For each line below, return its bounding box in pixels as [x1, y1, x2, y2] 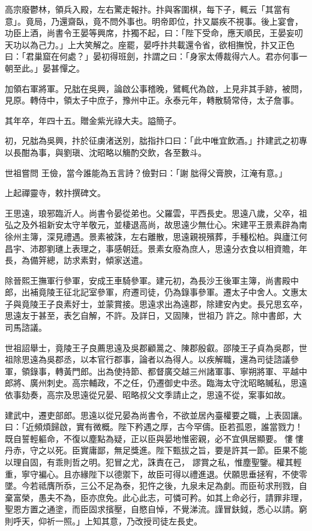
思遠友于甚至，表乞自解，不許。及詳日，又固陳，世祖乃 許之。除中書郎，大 [5, 309, 302, 322]
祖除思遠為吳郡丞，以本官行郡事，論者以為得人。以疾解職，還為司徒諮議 [5, 353, 290, 366]
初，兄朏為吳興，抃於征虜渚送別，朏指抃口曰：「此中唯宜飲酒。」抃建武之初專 [5, 134, 307, 147]
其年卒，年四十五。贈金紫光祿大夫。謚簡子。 [5, 114, 181, 126]
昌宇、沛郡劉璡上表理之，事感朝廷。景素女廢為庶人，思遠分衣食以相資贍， [5, 242, 299, 254]
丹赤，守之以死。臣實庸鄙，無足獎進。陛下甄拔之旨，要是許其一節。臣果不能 [5, 444, 307, 456]
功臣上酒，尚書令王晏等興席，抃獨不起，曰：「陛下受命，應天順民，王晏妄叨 [5, 26, 303, 39]
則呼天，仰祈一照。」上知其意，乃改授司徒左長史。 [5, 514, 202, 527]
